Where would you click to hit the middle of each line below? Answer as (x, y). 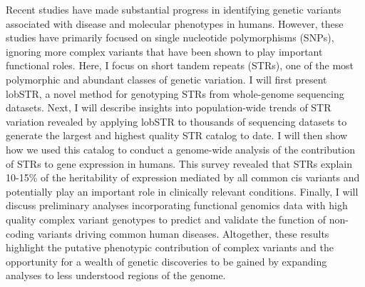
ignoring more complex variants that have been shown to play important (164, 51)
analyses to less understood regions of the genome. (116, 275)
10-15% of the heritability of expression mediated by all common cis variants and (183, 177)
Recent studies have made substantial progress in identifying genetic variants (174, 9)
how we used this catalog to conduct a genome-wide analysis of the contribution (180, 149)
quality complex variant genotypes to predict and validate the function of (166, 219)
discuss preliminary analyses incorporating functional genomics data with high (177, 205)
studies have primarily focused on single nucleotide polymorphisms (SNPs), (170, 37)
